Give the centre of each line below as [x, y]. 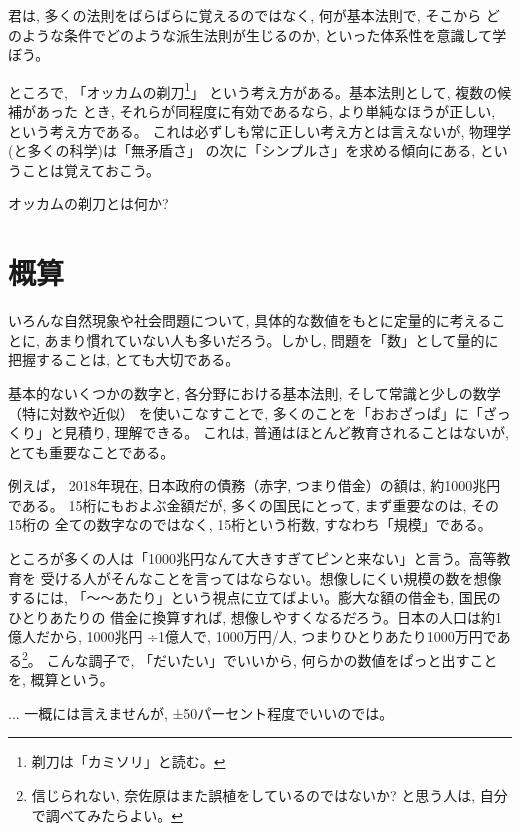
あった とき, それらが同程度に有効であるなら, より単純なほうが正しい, [265, 111]
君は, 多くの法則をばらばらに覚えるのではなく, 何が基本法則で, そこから [245, 15]
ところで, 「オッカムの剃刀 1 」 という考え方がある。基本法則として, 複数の [253, 90]
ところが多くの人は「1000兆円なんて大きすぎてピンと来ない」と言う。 [238, 558]
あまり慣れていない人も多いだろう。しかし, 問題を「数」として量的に [271, 339]
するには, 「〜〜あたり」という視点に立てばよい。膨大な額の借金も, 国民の [254, 597]
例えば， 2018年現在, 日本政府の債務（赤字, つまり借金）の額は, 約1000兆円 [254, 485]
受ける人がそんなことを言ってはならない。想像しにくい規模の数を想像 [271, 577]
